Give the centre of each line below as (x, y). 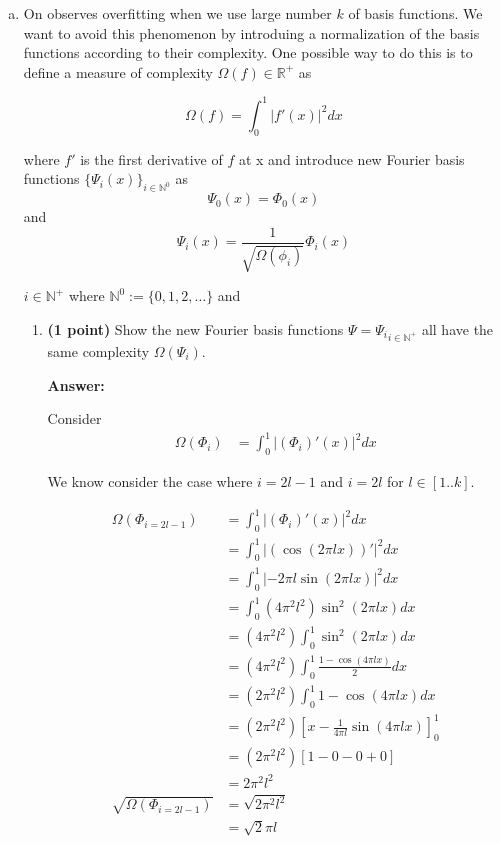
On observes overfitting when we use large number (177, 13)
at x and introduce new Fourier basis (351, 158)
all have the (457, 328)
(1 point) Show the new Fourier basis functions (195, 328)
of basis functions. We (415, 13)
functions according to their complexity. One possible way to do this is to (248, 52)
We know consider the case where (150, 481)
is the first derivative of (151, 158)
